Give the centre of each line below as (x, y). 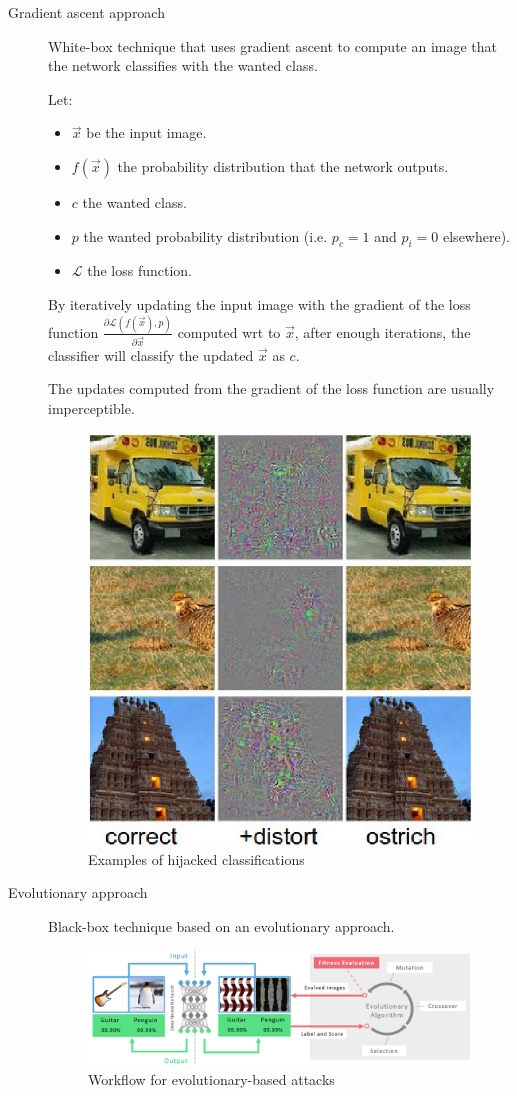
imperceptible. (91, 407)
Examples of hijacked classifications (196, 858)
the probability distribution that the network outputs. (283, 165)
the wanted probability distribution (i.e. (205, 235)
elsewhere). (476, 235)
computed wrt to (229, 331)
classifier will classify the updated (151, 354)
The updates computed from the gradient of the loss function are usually (271, 388)
